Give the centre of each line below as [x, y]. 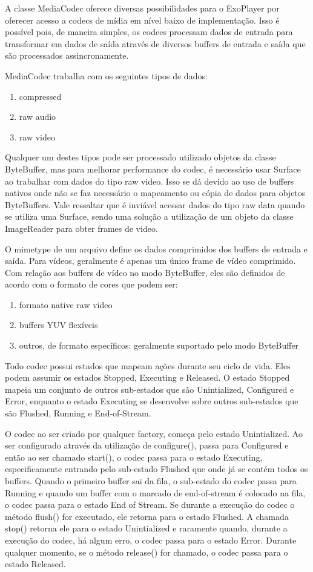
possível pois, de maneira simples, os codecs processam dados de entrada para [149, 32]
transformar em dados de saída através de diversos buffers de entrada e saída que [155, 43]
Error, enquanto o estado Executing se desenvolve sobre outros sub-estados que [152, 401]
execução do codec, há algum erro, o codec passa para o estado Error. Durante [151, 540]
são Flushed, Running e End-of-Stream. [78, 413]
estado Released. [35, 564]
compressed [40, 96]
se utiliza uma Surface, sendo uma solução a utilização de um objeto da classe [149, 216]
